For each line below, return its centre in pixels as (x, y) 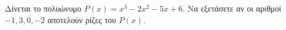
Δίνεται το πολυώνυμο (43, 8)
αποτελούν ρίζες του (82, 19)
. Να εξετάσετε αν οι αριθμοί (232, 8)
